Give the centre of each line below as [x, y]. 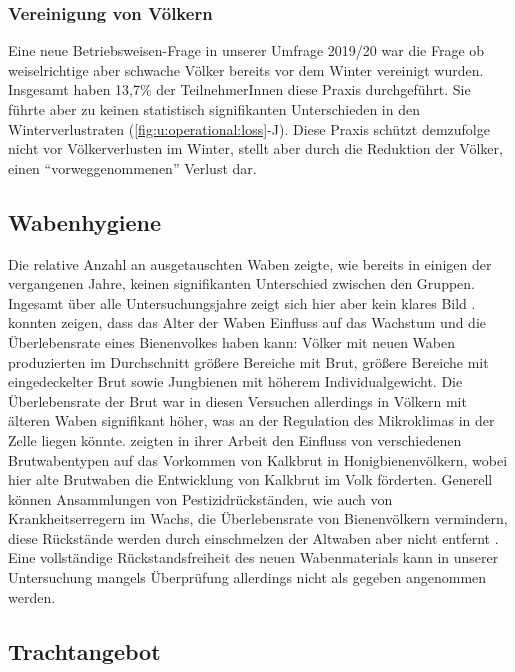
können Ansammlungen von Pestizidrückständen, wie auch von [200, 498]
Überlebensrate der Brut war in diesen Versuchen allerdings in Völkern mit [237, 400]
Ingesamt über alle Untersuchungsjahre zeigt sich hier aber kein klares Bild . [242, 302]
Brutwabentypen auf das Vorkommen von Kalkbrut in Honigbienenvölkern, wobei [258, 459]
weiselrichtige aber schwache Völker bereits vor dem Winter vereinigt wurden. [246, 69]
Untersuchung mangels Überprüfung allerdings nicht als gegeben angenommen [247, 577]
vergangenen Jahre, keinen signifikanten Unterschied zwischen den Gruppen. [241, 283]
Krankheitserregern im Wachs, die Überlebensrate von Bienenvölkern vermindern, [258, 518]
